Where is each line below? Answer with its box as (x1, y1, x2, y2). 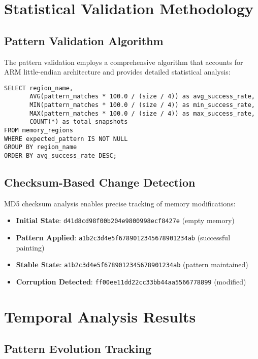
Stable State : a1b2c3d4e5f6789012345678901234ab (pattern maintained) (16, 259, 248, 270)
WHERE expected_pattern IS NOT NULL (4, 135, 128, 142)
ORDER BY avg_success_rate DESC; (4, 152, 117, 160)
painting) (16, 242, 45, 253)
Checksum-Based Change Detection (4, 174, 196, 190)
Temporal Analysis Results (4, 306, 196, 327)
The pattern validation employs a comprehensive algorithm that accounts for (4, 56, 243, 67)
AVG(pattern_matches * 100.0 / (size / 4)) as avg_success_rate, (29, 93, 255, 100)
